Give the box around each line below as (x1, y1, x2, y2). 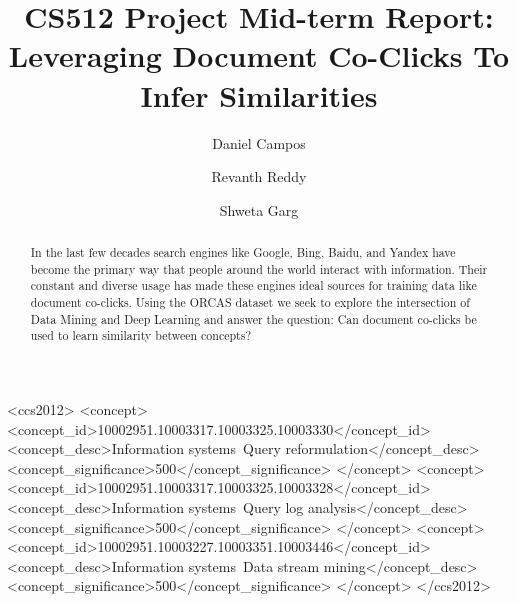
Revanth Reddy (211, 166, 307, 187)
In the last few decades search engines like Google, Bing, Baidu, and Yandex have (30, 244, 456, 261)
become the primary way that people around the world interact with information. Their (30, 260, 488, 277)
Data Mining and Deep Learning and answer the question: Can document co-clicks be (30, 310, 477, 327)
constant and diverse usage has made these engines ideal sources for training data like (30, 277, 477, 294)
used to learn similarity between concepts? (30, 327, 252, 344)
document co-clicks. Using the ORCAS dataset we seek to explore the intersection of (30, 294, 470, 311)
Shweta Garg (219, 199, 299, 220)
